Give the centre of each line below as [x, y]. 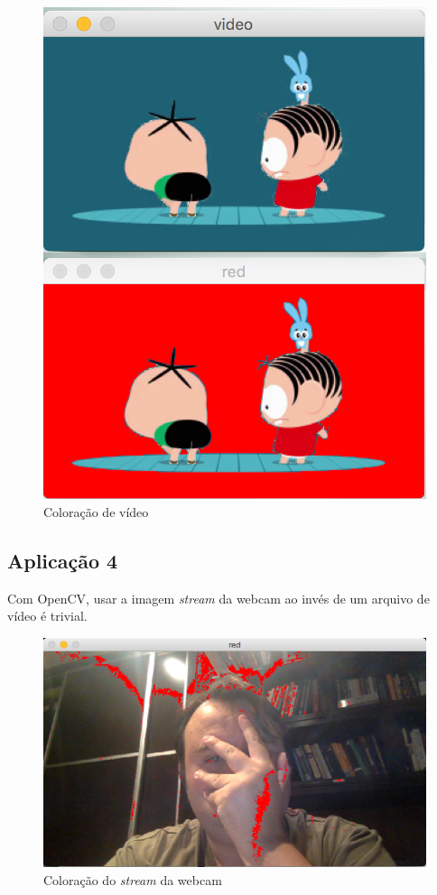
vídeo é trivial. [47, 616]
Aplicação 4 [63, 560]
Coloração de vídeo [96, 511]
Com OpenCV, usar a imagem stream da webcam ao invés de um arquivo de [218, 598]
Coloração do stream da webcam [133, 879]
